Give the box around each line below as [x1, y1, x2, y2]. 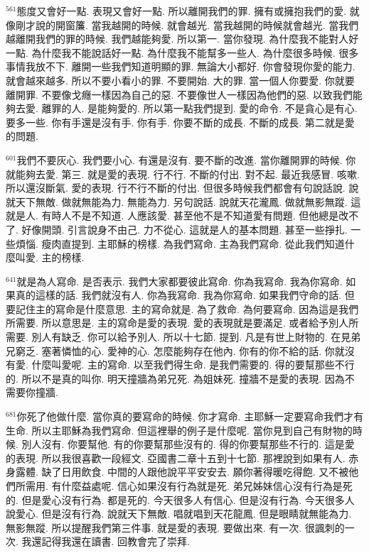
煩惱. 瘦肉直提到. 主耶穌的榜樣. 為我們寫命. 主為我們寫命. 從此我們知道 [15, 236, 345, 251]
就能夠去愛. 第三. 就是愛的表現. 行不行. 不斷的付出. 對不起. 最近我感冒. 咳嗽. [6, 166, 360, 181]
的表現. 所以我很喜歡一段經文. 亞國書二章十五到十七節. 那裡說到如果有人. [6, 450, 346, 465]
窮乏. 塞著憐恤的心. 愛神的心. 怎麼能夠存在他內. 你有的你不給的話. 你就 [15, 343, 345, 358]
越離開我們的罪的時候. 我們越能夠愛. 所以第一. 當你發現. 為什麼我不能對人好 [6, 31, 359, 46]
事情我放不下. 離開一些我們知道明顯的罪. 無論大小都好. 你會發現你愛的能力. [6, 59, 355, 74]
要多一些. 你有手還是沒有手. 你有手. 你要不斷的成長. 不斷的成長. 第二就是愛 [6, 114, 355, 129]
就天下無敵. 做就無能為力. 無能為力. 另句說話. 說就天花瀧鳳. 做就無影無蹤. [6, 194, 348, 209]
